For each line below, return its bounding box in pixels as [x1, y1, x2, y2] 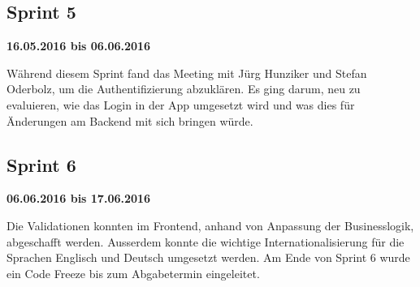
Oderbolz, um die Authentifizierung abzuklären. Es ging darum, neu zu [6, 80, 361, 97]
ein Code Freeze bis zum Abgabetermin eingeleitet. [6, 264, 260, 281]
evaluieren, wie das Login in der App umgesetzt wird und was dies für [6, 96, 355, 113]
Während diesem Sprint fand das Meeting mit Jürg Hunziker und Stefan [6, 64, 367, 81]
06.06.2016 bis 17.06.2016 [6, 190, 151, 207]
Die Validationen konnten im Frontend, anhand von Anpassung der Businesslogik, [6, 216, 414, 233]
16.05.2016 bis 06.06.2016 [6, 37, 151, 54]
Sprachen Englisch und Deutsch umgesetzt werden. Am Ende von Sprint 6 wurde [6, 249, 410, 266]
